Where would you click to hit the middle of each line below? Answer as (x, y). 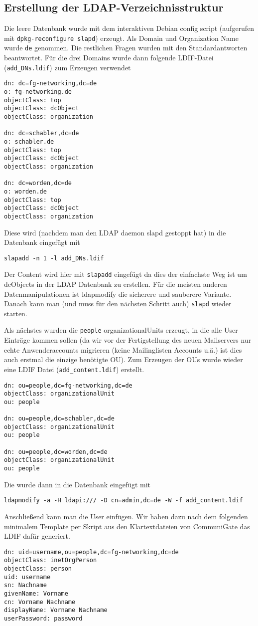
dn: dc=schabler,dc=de (42, 133)
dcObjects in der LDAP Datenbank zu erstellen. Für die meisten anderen (116, 284)
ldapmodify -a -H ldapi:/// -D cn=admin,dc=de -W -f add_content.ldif (124, 501)
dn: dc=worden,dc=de (38, 183)
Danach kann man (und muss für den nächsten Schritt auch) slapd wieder (118, 304)
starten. (16, 313)
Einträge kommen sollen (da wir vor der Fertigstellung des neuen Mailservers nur (128, 340)
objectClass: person (38, 569)
